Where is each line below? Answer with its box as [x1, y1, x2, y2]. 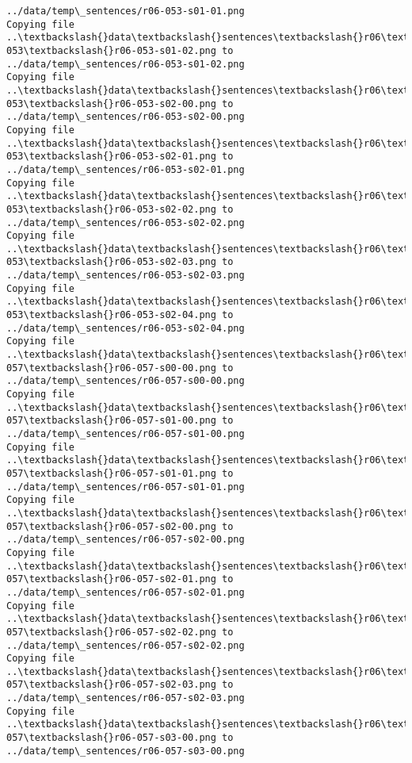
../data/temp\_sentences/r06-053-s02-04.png [6, 322, 245, 334]
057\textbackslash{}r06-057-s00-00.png [6, 362, 216, 374]
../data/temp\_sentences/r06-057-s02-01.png [6, 586, 245, 598]
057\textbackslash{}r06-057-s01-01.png [6, 467, 216, 479]
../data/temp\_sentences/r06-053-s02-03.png [6, 270, 245, 282]
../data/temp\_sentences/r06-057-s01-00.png [6, 428, 245, 439]
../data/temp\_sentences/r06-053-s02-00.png [6, 111, 245, 123]
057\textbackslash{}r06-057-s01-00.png [6, 415, 216, 427]
